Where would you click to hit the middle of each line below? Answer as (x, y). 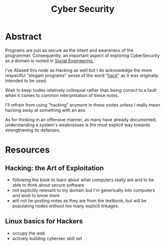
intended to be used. (26, 81)
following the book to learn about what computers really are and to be (83, 180)
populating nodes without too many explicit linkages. (66, 206)
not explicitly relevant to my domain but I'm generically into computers (83, 190)
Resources (28, 150)
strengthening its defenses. (33, 130)
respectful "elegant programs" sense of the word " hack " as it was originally (82, 75)
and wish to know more (36, 195)
